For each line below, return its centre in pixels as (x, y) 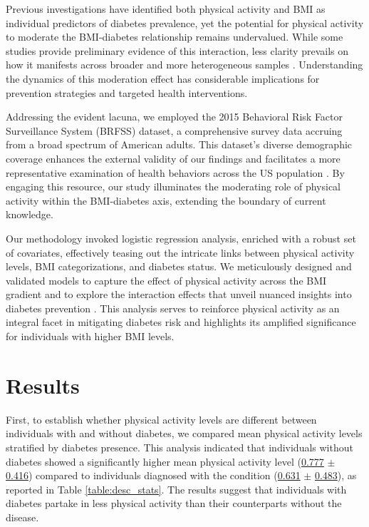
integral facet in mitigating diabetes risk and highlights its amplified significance (181, 322)
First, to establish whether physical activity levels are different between (161, 419)
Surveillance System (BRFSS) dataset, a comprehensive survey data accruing (174, 130)
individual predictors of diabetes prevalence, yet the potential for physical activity (185, 22)
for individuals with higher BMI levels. (90, 336)
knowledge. (30, 214)
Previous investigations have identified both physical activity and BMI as (166, 9)
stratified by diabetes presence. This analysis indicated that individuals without (180, 447)
